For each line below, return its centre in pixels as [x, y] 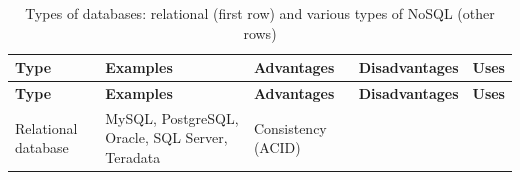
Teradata [133, 157]
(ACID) [277, 147]
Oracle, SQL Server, [166, 137]
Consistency [290, 127]
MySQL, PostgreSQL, [172, 117]
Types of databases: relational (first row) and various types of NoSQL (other [260, 13]
